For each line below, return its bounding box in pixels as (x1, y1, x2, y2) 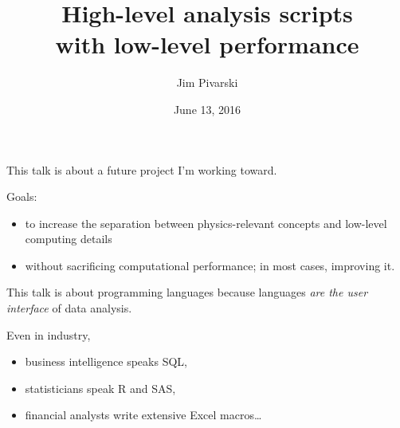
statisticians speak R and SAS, (25, 379, 176, 396)
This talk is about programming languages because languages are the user (6, 284, 368, 300)
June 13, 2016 (173, 100, 241, 117)
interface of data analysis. (6, 300, 132, 316)
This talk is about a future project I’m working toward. (6, 161, 277, 178)
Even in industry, (6, 326, 91, 343)
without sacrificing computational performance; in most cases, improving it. (25, 257, 395, 273)
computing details (25, 230, 112, 247)
